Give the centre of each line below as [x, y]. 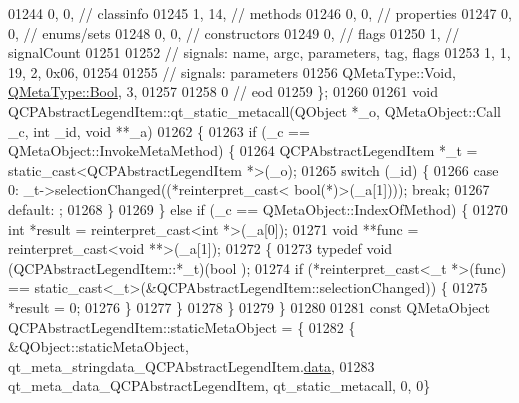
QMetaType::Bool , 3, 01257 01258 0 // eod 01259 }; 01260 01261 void [223, 91]
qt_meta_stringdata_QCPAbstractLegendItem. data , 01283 [191, 365]
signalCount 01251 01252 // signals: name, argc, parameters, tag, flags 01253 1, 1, [259, 52]
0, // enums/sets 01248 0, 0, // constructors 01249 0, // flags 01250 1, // [234, 32]
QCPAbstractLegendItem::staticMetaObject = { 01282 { [182, 326]
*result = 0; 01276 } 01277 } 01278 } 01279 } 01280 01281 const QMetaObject [249, 306]
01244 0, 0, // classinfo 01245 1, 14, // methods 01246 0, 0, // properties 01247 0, [260, 13]
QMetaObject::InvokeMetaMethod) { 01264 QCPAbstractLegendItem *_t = [243, 150]
